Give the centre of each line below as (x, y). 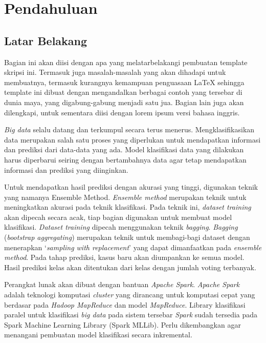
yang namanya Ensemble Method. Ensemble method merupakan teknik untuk (125, 197)
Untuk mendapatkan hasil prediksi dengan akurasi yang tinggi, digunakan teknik (131, 187)
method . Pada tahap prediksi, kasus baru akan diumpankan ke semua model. (124, 257)
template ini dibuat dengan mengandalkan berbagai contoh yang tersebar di (123, 92)
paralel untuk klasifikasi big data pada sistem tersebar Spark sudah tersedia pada (131, 315)
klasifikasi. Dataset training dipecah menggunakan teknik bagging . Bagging (121, 227)
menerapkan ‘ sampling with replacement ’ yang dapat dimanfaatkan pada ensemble (133, 247)
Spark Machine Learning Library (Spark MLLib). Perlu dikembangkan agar (123, 324)
